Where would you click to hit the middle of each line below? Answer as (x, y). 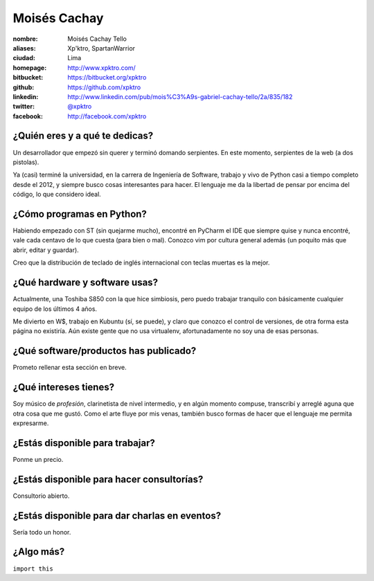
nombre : (25, 39)
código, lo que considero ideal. (57, 195)
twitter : (24, 107)
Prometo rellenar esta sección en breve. (70, 368)
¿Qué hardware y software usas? (86, 283)
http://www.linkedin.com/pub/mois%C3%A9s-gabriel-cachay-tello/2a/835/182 (180, 96)
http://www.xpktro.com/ (102, 68)
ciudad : (24, 58)
